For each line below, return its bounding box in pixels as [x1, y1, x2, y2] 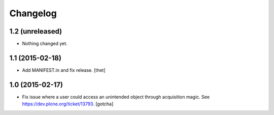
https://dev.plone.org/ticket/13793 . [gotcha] [22, 101, 114, 107]
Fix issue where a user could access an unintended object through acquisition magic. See [22, 94, 210, 100]
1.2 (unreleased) [9, 27, 62, 36]
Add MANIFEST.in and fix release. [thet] [22, 67, 106, 73]
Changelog [9, 8, 57, 19]
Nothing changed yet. [22, 41, 68, 47]
